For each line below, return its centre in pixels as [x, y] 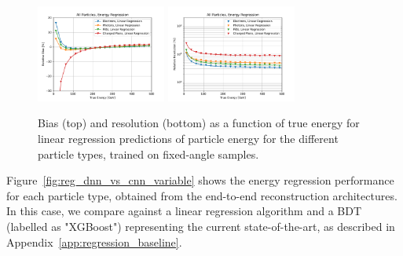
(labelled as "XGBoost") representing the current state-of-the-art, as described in [201, 226]
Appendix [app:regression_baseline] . [94, 241]
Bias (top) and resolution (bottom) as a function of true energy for [199, 123]
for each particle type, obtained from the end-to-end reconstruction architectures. [202, 195]
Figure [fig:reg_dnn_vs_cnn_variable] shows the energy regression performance [200, 180]
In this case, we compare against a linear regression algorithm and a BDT [184, 211]
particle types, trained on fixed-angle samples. [148, 154]
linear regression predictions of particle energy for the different [188, 139]
